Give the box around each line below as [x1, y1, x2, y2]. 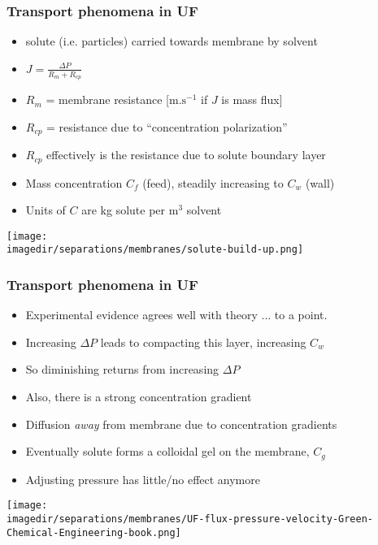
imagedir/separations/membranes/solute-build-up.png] [7, 244, 304, 256]
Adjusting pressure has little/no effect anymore [25, 470, 260, 487]
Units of [25, 201, 66, 218]
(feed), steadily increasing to [142, 174, 284, 191]
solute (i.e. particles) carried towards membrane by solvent [25, 32, 318, 50]
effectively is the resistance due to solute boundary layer [46, 146, 326, 163]
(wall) [305, 174, 335, 191]
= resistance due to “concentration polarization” [46, 118, 288, 135]
